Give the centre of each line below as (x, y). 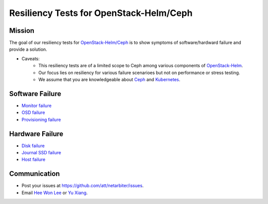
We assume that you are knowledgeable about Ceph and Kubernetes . (109, 80)
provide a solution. (28, 49)
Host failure (33, 160)
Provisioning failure (41, 119)
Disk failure (33, 146)
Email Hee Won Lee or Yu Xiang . (55, 193)
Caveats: (31, 58)
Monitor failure (36, 105)
